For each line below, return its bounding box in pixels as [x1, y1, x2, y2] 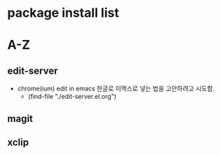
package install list [7, 5, 119, 21]
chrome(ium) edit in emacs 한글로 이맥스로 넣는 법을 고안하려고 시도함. [17, 84, 215, 93]
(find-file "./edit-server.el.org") [27, 93, 117, 101]
